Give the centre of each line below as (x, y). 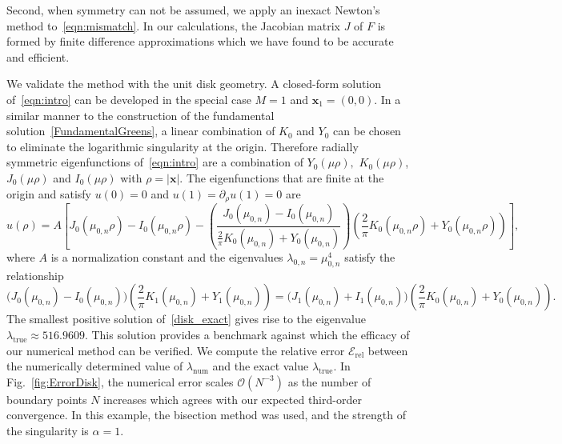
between (388, 350)
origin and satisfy (49, 193)
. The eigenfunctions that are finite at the (282, 177)
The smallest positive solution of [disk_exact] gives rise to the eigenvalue (186, 319)
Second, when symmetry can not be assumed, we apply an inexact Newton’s (193, 10)
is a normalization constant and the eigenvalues (167, 256)
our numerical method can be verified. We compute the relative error (176, 350)
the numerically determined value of (95, 366)
